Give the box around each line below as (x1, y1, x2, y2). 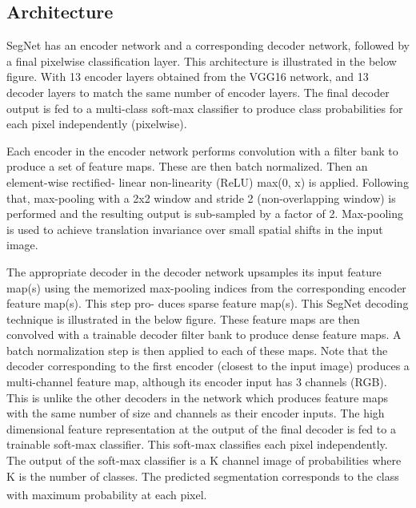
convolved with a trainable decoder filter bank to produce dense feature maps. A (6, 326, 402, 343)
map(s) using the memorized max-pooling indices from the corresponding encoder (6, 279, 406, 296)
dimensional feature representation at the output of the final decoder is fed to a (6, 420, 396, 437)
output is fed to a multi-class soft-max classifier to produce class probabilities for (6, 99, 403, 116)
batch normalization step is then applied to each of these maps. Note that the (6, 341, 388, 358)
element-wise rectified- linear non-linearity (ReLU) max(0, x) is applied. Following (6, 173, 409, 190)
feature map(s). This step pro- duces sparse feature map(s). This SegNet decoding (6, 295, 409, 312)
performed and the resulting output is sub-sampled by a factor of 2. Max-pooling (6, 205, 403, 222)
